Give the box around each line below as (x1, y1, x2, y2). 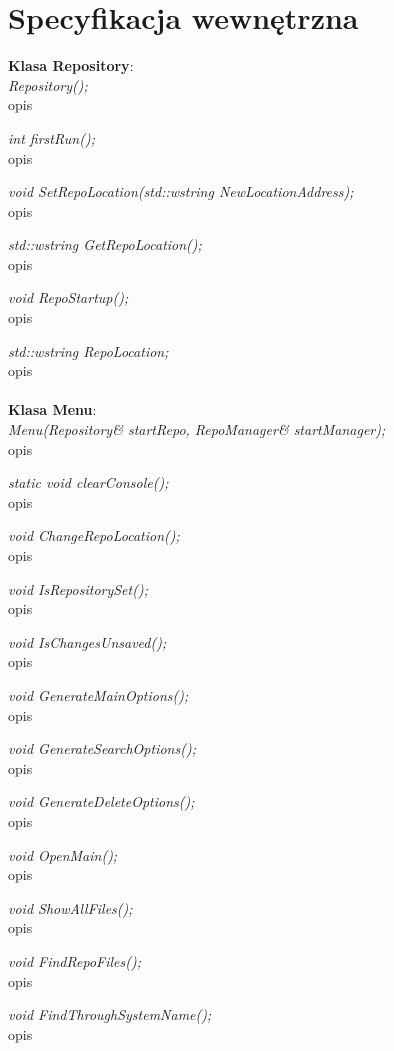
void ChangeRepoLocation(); (8, 525, 180, 546)
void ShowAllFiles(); (8, 897, 133, 918)
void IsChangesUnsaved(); (8, 631, 167, 652)
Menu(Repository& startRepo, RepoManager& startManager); (8, 419, 386, 440)
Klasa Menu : (8, 399, 97, 420)
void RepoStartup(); (8, 287, 129, 308)
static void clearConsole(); (8, 472, 169, 493)
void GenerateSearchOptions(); (8, 738, 196, 759)
